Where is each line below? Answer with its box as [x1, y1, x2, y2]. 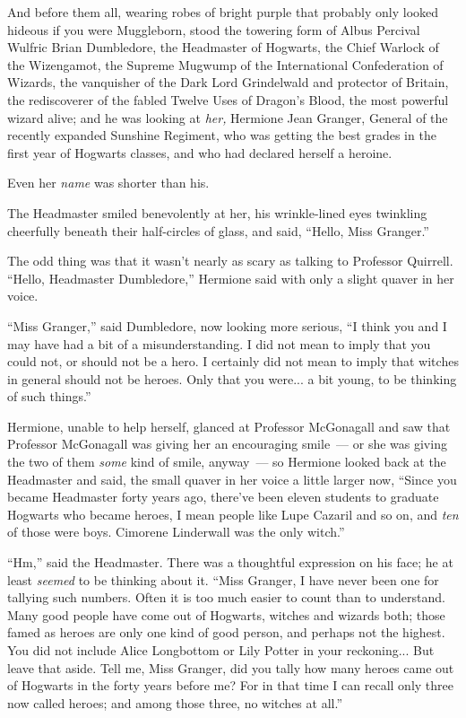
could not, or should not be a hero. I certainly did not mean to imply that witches [7, 352, 459, 371]
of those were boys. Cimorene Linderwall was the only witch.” [7, 522, 345, 541]
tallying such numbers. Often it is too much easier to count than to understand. [7, 588, 445, 607]
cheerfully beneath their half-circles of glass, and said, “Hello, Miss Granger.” [7, 221, 429, 240]
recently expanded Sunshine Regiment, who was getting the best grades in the [7, 126, 436, 144]
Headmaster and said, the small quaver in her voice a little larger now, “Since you [7, 469, 457, 488]
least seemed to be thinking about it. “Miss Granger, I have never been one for [7, 570, 439, 589]
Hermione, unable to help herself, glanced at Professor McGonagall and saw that [7, 416, 451, 435]
